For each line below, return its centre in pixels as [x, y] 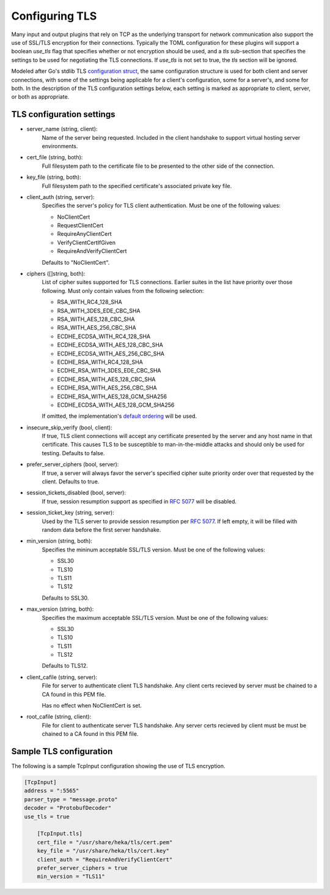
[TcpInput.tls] [60, 834]
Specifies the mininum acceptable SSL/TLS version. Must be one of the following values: [153, 549]
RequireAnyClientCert [85, 234]
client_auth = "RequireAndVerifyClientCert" [105, 859]
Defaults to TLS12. [65, 666]
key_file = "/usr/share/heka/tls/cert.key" [103, 851]
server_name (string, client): [62, 129]
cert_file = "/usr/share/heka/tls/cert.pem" [105, 842]
